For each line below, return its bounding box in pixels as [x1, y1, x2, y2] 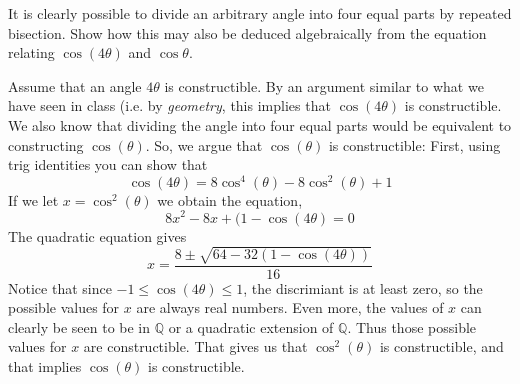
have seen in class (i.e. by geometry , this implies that [8, 95, 331, 116]
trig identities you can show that [8, 154, 208, 175]
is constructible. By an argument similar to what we [164, 75, 484, 96]
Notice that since [8, 277, 112, 298]
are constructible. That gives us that [83, 336, 308, 357]
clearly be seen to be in [8, 316, 151, 337]
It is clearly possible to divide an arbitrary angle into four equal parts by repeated [8, 3, 512, 23]
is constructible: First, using [328, 134, 501, 155]
